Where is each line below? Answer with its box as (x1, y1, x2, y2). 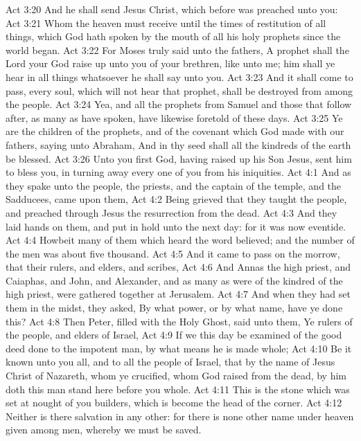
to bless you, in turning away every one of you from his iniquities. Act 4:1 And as (6, 165, 351, 179)
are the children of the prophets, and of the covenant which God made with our (6, 124, 344, 138)
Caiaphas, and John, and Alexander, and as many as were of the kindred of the (6, 273, 343, 287)
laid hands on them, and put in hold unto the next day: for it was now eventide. (6, 219, 346, 233)
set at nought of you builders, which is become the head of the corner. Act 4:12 (6, 395, 342, 410)
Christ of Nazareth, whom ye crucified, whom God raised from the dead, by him (6, 368, 346, 383)
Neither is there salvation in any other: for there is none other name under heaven (6, 408, 354, 423)
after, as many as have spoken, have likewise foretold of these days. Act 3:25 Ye (6, 110, 343, 125)
